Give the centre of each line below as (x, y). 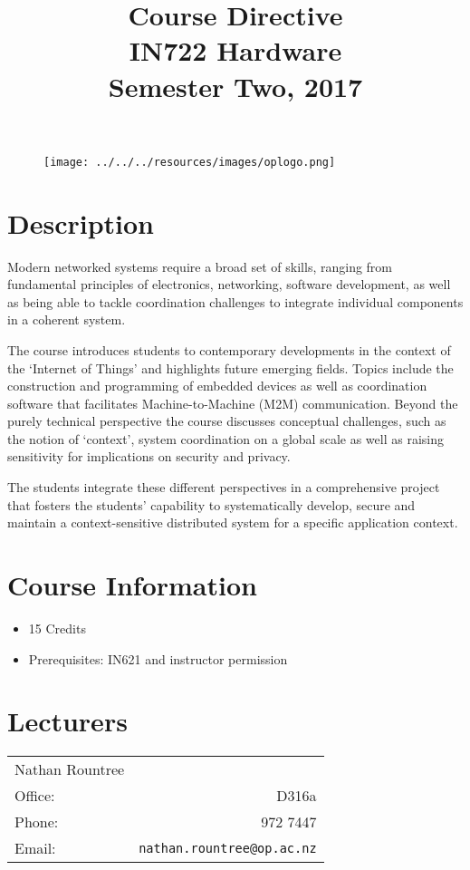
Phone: (37, 822)
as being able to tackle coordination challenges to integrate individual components (235, 301)
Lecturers (67, 721)
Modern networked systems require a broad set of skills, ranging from (200, 266)
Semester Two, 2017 (235, 86)
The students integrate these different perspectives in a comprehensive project (224, 487)
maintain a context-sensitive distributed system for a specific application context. (233, 522)
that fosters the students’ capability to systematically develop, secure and (211, 504)
